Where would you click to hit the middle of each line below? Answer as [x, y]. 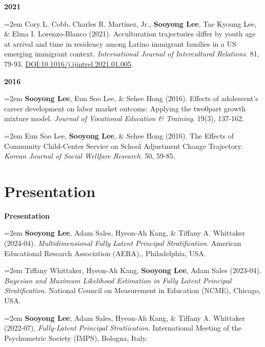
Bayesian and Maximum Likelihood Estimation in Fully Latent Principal [118, 280]
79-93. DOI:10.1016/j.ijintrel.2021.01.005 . [69, 63]
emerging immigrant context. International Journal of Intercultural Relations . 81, [132, 54]
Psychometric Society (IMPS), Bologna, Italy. [76, 338]
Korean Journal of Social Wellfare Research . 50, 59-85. [90, 156]
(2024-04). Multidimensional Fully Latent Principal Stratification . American [123, 243]
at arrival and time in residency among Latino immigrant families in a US [120, 43]
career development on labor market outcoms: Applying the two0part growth [125, 108]
